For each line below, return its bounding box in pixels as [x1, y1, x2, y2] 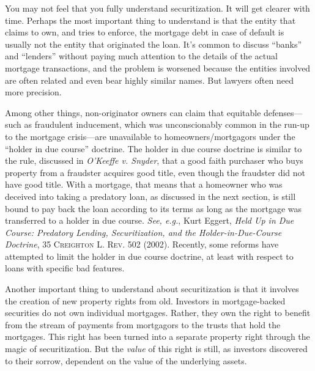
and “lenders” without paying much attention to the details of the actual [5, 50, 278, 62]
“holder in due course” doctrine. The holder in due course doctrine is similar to [5, 142, 302, 155]
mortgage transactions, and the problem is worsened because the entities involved [5, 61, 311, 74]
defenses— [264, 106, 303, 119]
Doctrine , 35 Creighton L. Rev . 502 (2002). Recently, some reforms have [5, 238, 279, 251]
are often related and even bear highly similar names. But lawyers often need [5, 73, 294, 86]
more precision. [5, 86, 62, 98]
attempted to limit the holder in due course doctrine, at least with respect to [5, 249, 294, 262]
